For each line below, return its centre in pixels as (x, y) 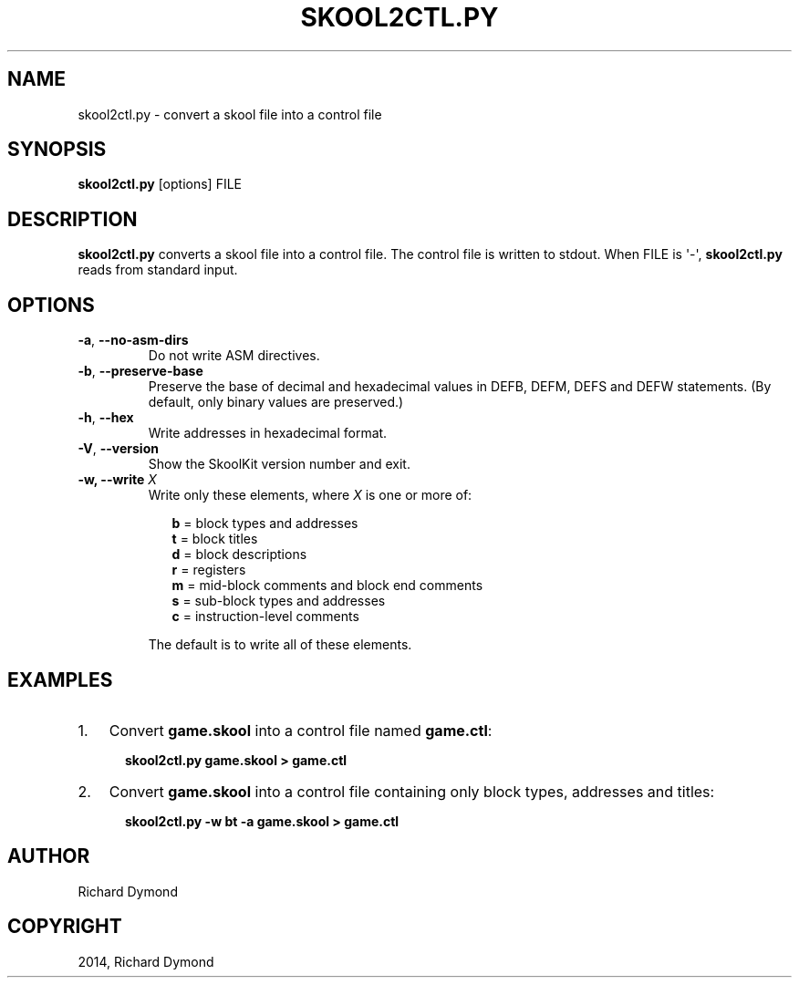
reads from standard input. (158, 270)
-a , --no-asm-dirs (133, 340)
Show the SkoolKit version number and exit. (279, 464)
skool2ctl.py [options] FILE (160, 184)
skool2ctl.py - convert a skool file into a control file (230, 114)
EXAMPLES (60, 679)
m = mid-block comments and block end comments (327, 586)
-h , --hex (106, 418)
